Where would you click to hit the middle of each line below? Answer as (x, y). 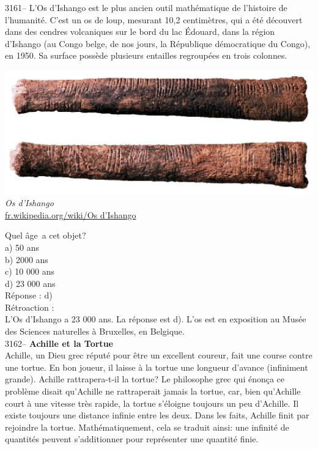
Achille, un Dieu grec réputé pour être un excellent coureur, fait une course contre (159, 355)
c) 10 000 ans (30, 271)
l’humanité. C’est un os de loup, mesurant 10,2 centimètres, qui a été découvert (154, 19)
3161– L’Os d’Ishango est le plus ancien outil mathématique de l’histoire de (146, 7)
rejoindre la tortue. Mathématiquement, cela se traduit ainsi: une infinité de (147, 427)
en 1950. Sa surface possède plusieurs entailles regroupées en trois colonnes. (146, 55)
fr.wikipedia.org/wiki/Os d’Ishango (71, 214)
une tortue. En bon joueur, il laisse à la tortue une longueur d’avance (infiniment (157, 367)
